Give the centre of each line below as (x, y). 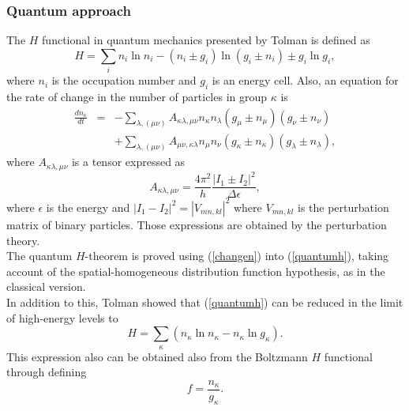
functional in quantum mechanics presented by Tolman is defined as (206, 40)
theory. (23, 240)
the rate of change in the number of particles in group (137, 96)
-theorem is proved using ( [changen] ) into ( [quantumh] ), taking (237, 256)
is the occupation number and (124, 80)
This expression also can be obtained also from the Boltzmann (157, 356)
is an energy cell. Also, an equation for (305, 80)
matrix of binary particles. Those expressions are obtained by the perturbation (197, 224)
